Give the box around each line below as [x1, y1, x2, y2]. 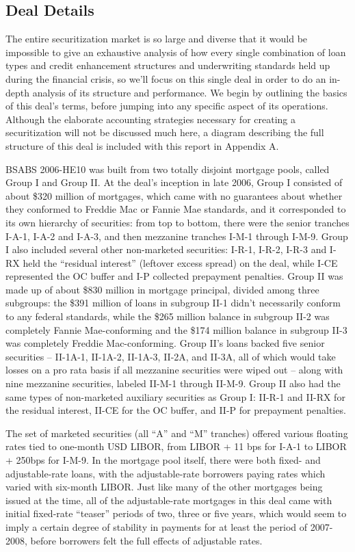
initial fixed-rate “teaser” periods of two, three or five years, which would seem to [5, 506, 347, 521]
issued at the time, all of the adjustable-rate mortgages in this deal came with [5, 492, 332, 507]
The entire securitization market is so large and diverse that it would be [5, 31, 308, 46]
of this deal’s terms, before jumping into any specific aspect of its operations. [5, 98, 328, 113]
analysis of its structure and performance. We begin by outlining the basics [32, 85, 347, 99]
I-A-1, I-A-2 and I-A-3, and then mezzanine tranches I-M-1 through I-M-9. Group [5, 228, 348, 243]
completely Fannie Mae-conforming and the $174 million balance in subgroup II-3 [5, 322, 347, 337]
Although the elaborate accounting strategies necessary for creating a [5, 111, 295, 126]
